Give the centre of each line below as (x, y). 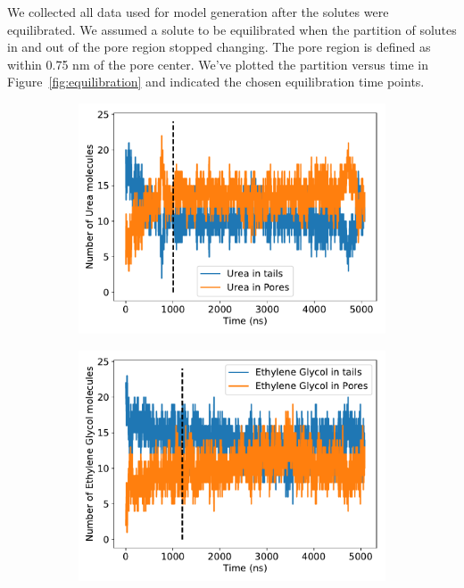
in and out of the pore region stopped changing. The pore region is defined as (219, 47)
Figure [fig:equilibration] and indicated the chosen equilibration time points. (216, 82)
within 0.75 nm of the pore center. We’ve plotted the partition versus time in (218, 64)
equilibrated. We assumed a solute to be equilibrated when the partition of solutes (232, 29)
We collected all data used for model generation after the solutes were (198, 12)
